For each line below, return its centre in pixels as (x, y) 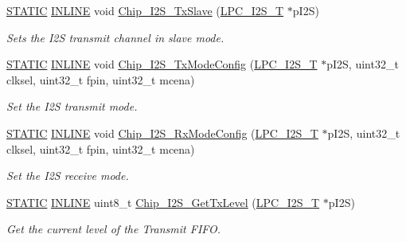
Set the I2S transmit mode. (72, 106)
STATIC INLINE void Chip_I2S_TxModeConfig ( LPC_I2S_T (162, 64)
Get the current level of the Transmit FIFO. (114, 229)
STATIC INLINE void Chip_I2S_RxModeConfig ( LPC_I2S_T (162, 133)
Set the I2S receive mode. (68, 176)
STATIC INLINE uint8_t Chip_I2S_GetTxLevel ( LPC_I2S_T (163, 202)
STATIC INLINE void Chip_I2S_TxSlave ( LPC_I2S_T (145, 10)
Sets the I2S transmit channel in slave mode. (115, 37)
